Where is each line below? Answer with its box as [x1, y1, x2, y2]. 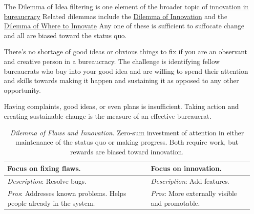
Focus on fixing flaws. [7, 163, 81, 173]
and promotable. [150, 197, 200, 208]
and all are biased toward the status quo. [4, 30, 127, 40]
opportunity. [4, 85, 41, 95]
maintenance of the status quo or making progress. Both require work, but [16, 137, 238, 147]
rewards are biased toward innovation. [70, 146, 184, 156]
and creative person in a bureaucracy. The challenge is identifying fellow [4, 56, 220, 66]
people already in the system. [7, 197, 95, 208]
